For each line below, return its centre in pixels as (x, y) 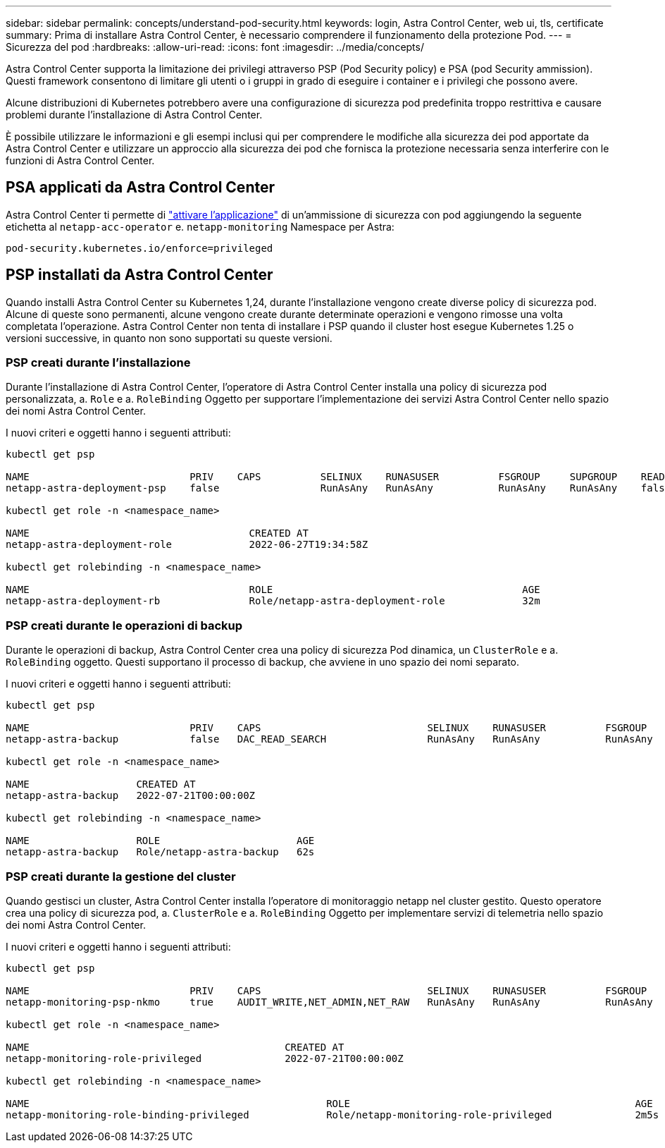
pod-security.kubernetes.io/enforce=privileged (139, 248)
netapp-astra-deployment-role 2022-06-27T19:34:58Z (187, 545)
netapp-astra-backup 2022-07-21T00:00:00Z (131, 796)
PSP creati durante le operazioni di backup (124, 625)
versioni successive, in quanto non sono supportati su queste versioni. (169, 338)
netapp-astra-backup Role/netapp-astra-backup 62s (160, 852)
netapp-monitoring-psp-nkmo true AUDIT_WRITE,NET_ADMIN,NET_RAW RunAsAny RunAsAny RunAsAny (329, 1002)
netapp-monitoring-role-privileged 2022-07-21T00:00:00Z (205, 1058)
